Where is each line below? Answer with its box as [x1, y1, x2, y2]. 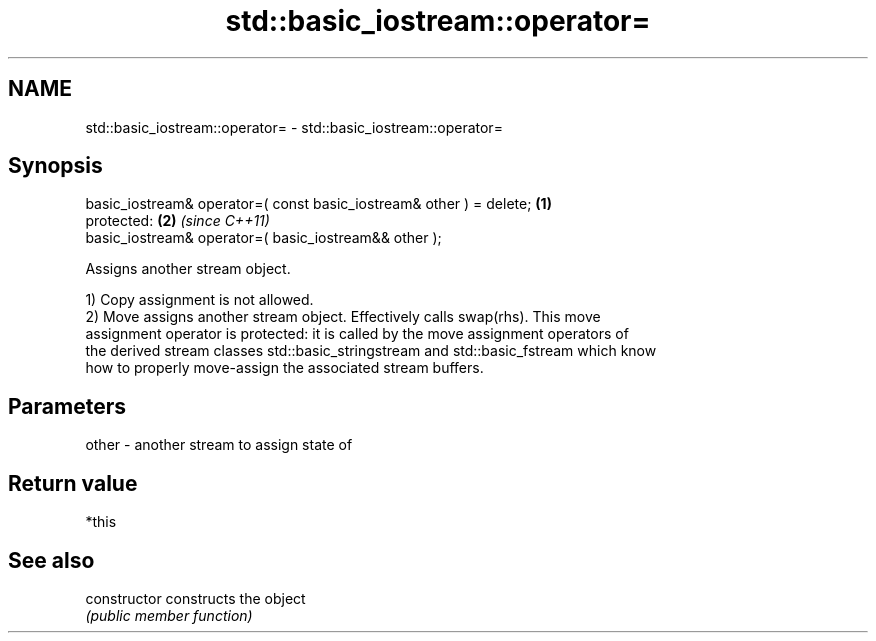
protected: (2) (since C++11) [85, 212, 270, 230]
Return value [8, 470, 138, 496]
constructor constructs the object [85, 589, 306, 607]
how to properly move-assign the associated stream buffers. [85, 359, 484, 377]
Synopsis [8, 153, 103, 179]
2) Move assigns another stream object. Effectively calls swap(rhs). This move [85, 308, 601, 326]
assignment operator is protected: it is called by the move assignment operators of [85, 325, 629, 343]
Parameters [8, 393, 126, 419]
